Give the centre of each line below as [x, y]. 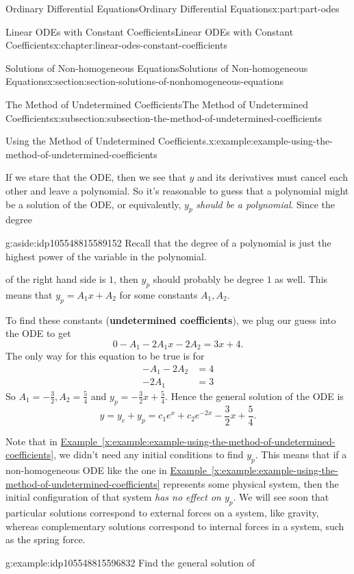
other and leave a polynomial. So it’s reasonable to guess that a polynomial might [177, 190]
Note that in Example [51, 441]
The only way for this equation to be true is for [105, 356]
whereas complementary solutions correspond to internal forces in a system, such [175, 526]
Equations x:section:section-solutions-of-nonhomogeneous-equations [144, 81]
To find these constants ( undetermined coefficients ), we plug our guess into [171, 320]
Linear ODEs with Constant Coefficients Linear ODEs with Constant [150, 31]
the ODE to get [38, 333]
